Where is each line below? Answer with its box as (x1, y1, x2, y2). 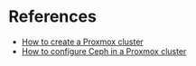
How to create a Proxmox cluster (21, 36, 144, 47)
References (8, 6, 97, 27)
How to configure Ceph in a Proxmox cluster (21, 45, 187, 56)
